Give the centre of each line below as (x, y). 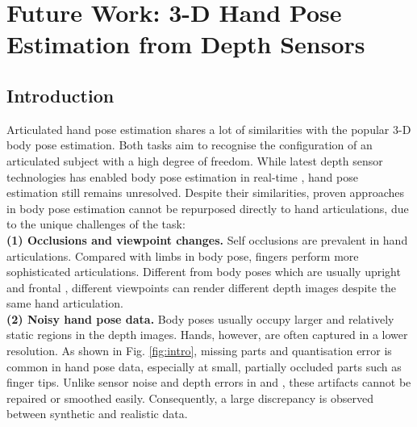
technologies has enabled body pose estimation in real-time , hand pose (182, 176)
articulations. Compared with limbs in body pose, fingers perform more (183, 255)
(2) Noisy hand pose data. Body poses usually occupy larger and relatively (200, 318)
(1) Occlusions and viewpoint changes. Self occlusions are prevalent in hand (207, 239)
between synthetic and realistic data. (97, 414)
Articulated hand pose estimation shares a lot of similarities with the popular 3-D (209, 129)
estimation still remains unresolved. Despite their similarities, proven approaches (205, 193)
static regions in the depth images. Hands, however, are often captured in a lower (207, 335)
